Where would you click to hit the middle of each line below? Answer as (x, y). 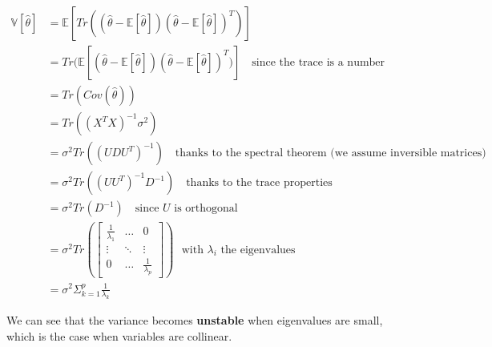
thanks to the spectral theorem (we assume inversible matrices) (331, 153)
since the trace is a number (319, 63)
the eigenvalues (258, 250)
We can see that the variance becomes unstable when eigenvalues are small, (195, 320)
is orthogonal (206, 209)
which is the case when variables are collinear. (119, 335)
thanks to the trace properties (259, 183)
